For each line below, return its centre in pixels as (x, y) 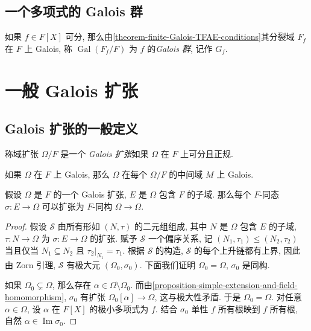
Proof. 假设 (26, 226)
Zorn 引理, (36, 264)
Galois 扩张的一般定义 (71, 128)
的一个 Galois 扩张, (90, 194)
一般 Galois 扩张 (72, 90)
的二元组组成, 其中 (171, 226)
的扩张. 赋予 (114, 238)
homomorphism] (35, 296)
